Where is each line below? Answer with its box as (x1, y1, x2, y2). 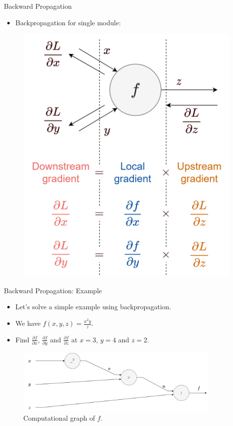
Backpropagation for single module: (15, 17, 121, 27)
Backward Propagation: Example (4, 285, 102, 295)
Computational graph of (23, 412, 95, 423)
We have (15, 318, 41, 328)
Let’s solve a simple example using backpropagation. (15, 302, 171, 312)
